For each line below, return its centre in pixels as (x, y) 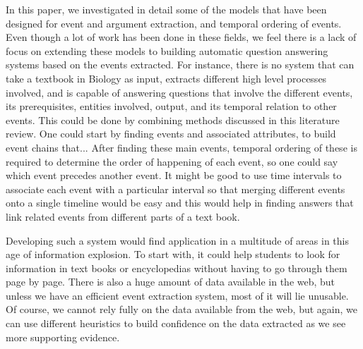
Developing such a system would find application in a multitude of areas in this (177, 240)
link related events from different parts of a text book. (123, 216)
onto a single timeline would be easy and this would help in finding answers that (180, 203)
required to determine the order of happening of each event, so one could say (172, 161)
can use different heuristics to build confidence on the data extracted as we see (176, 323)
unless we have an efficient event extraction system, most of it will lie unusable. (177, 295)
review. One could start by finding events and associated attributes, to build (171, 134)
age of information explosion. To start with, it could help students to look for (173, 254)
